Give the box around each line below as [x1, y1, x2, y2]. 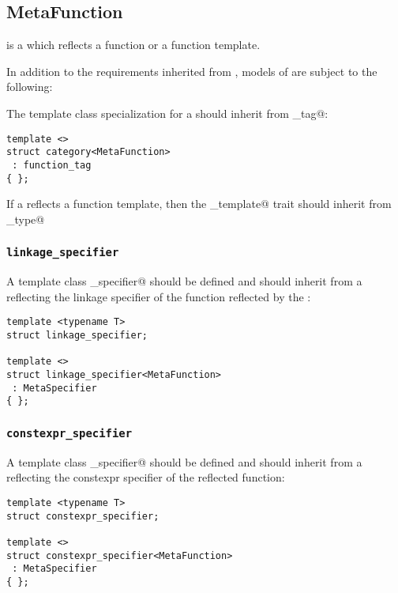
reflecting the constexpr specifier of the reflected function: [6, 469, 285, 485]
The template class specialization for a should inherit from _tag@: [6, 104, 329, 121]
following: [6, 78, 53, 95]
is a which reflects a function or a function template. [6, 36, 261, 53]
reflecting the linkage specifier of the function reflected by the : [6, 288, 311, 304]
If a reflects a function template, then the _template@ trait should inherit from [6, 195, 392, 212]
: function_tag [12, 159, 92, 171]
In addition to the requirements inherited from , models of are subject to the [6, 62, 377, 79]
